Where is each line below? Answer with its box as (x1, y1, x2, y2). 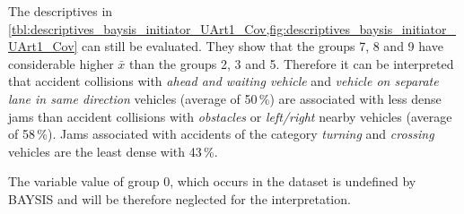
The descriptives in (8, 2, 113, 20)
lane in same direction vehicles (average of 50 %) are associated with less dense (8, 89, 442, 107)
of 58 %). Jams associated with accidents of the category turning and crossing (8, 124, 434, 143)
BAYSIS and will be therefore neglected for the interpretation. (8, 189, 351, 208)
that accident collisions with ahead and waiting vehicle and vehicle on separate (8, 72, 439, 90)
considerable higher (8, 54, 114, 73)
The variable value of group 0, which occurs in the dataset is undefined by (8, 172, 416, 191)
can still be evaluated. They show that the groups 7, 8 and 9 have (82, 37, 443, 56)
